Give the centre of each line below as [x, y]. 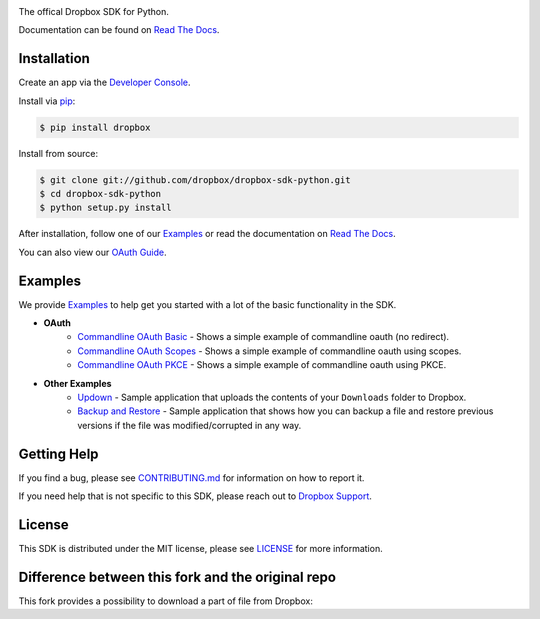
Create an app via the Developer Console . [104, 82]
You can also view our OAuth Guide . [92, 252]
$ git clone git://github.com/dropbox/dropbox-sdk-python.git [195, 179]
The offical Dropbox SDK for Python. [94, 11]
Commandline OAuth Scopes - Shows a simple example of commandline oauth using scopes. [269, 351]
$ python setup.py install [105, 208]
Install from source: [58, 153]
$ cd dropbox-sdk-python [100, 194]
